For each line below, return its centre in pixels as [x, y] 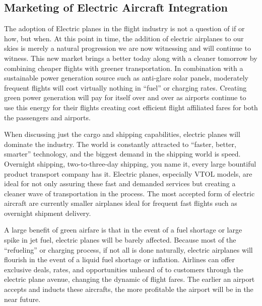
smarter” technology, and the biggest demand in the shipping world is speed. [122, 154]
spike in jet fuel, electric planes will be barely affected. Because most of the [120, 240]
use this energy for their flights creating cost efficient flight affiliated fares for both [131, 107]
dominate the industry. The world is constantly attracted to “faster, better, [120, 144]
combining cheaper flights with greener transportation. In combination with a [124, 68]
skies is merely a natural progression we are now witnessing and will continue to [127, 48]
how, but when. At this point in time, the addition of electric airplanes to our [124, 38]
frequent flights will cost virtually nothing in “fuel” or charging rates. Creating [125, 87]
